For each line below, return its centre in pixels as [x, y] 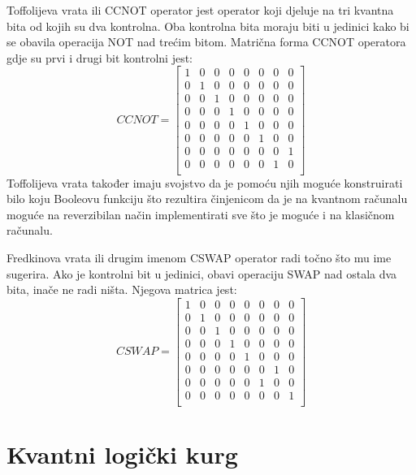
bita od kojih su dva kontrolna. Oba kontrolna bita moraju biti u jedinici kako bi [208, 26]
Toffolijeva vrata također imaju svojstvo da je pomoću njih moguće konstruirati [205, 182]
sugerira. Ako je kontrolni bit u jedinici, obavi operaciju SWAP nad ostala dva [202, 273]
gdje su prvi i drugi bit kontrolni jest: [100, 57]
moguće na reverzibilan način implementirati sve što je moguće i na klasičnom [201, 214]
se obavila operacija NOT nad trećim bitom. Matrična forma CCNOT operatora [206, 42]
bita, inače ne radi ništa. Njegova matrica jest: [122, 289]
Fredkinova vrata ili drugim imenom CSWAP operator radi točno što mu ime [199, 258]
